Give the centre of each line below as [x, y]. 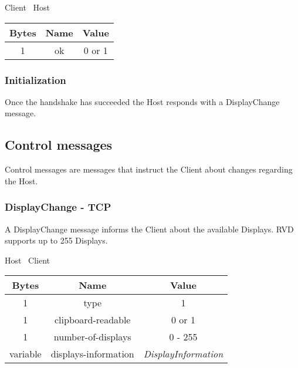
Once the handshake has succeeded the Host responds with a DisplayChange [142, 101]
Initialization [35, 80]
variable [26, 354]
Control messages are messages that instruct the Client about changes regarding [149, 169]
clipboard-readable [93, 320]
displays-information [92, 354]
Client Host [28, 7]
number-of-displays [92, 337]
